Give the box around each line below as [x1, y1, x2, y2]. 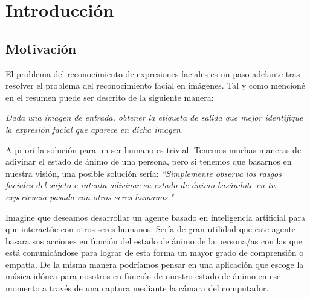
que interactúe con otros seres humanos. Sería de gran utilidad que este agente [5, 223, 296, 235]
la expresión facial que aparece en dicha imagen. [5, 122, 184, 135]
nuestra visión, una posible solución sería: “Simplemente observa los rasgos [5, 166, 282, 179]
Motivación [5, 39, 77, 57]
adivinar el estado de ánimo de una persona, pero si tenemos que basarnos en [5, 155, 292, 168]
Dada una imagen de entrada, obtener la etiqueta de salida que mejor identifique [5, 111, 303, 124]
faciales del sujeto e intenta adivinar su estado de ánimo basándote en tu [5, 179, 276, 191]
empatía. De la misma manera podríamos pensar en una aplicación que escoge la [5, 258, 304, 270]
